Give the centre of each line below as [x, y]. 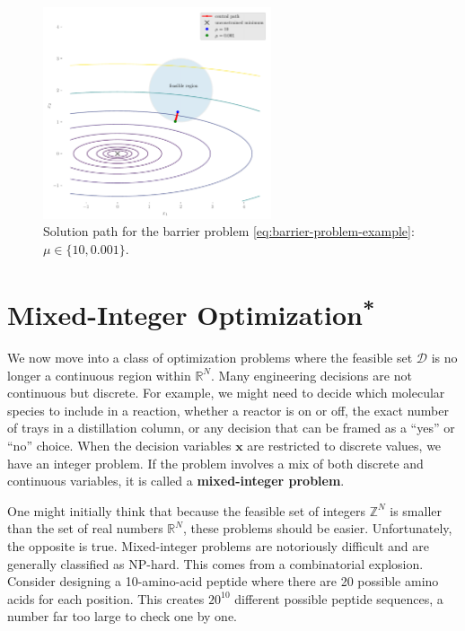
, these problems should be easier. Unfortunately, [317, 528]
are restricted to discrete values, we [344, 445]
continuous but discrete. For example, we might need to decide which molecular [226, 393]
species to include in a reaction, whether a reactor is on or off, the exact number [228, 410]
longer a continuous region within [99, 375]
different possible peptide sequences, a [339, 598]
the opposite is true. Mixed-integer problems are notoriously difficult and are [218, 545]
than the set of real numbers [85, 528]
